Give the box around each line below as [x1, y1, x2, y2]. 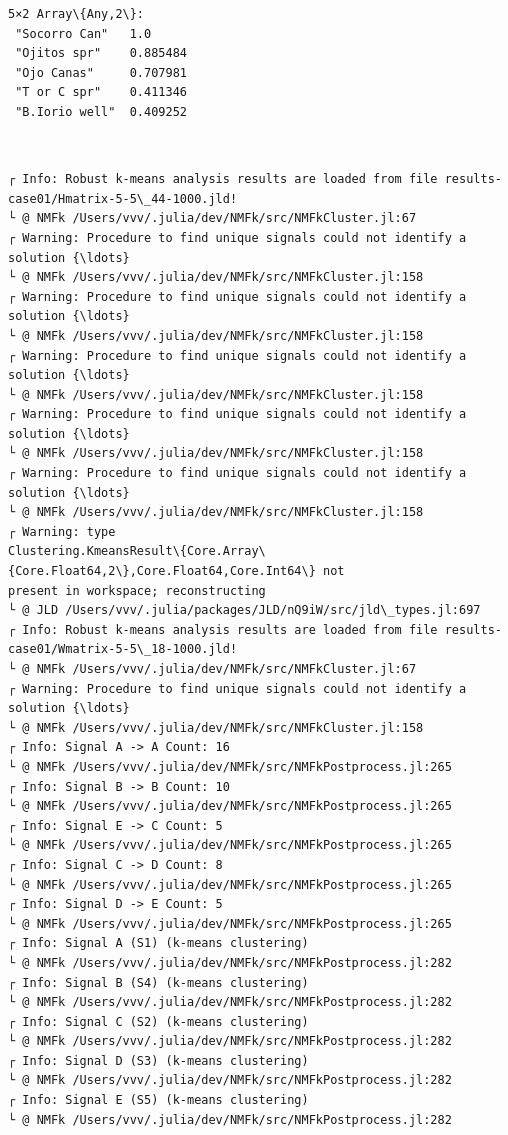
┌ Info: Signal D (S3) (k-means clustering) [8, 1053, 309, 1068]
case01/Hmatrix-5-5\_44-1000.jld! [8, 191, 238, 206]
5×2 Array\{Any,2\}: [8, 7, 145, 21]
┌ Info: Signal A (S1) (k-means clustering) [8, 936, 309, 951]
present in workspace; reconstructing [8, 583, 266, 598]
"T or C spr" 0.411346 [15, 85, 187, 100]
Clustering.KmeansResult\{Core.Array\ [8, 544, 266, 559]
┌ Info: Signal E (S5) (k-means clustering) [8, 1093, 309, 1108]
